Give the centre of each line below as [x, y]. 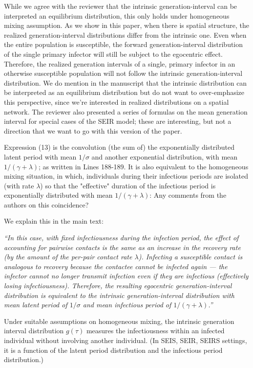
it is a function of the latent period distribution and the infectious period [113, 350]
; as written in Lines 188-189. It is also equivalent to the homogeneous [144, 166]
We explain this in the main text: [54, 221]
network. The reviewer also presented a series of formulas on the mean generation [126, 111]
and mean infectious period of [127, 305]
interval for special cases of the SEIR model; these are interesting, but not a [118, 121]
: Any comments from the [188, 195]
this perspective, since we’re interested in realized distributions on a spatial [116, 102]
